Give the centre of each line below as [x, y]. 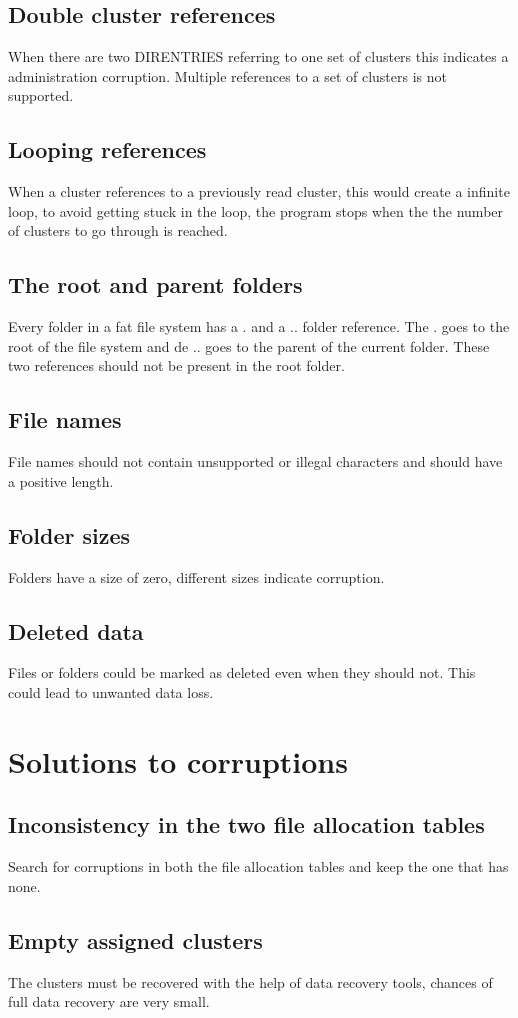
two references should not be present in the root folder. [176, 365]
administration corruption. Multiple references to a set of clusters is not [227, 75]
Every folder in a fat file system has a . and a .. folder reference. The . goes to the [259, 326]
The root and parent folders [155, 284]
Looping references [107, 149]
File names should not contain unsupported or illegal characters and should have [255, 461]
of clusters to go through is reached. [118, 230]
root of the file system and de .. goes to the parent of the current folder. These [249, 345]
